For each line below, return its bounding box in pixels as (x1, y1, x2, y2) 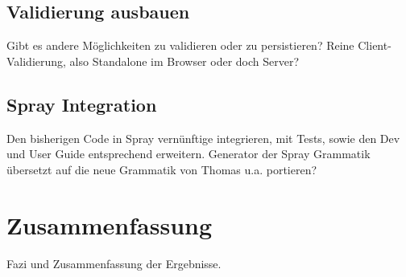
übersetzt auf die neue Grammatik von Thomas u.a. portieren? (6, 161, 317, 177)
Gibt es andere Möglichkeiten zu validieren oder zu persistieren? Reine (6, 37, 354, 54)
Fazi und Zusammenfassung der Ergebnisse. (6, 255, 222, 271)
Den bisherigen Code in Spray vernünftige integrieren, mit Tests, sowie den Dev (6, 129, 400, 146)
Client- (358, 37, 391, 54)
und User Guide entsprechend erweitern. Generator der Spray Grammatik (6, 145, 371, 162)
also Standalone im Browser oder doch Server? (69, 52, 300, 69)
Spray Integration (6, 92, 157, 116)
